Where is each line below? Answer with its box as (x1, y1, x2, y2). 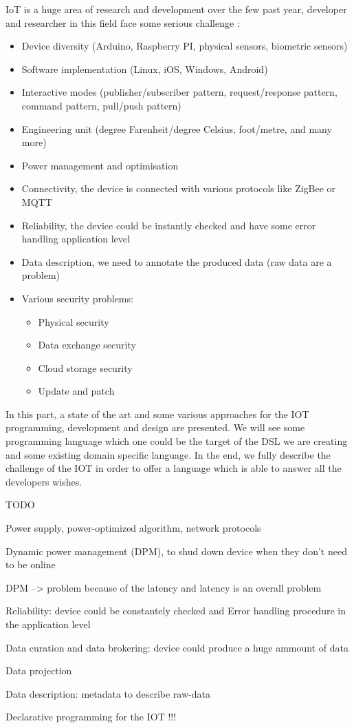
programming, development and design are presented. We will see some (5, 420, 305, 435)
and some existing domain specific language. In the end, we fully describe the (5, 447, 331, 461)
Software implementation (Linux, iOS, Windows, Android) (21, 61, 268, 76)
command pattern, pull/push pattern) (21, 98, 181, 112)
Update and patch (38, 384, 115, 398)
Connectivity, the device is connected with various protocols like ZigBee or (21, 181, 336, 196)
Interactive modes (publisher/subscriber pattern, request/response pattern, (21, 85, 338, 99)
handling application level (21, 231, 130, 246)
